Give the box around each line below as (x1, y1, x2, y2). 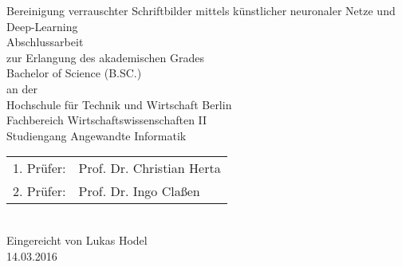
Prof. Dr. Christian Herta (78, 159, 221, 178)
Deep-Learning (6, 18, 78, 34)
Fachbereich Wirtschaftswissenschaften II (6, 112, 207, 128)
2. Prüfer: (13, 182, 66, 201)
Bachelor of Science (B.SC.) (6, 65, 142, 81)
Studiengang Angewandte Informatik (6, 127, 187, 143)
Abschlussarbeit (6, 33, 84, 50)
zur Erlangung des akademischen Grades (6, 49, 204, 65)
